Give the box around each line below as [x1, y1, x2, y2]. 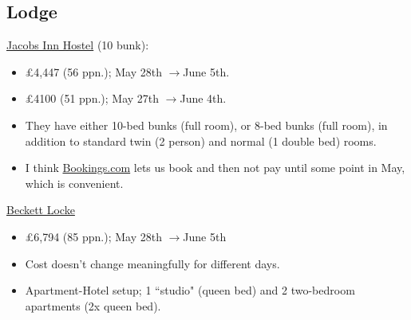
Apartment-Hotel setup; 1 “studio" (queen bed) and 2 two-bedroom [25, 282, 355, 299]
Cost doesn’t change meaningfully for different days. [25, 255, 280, 271]
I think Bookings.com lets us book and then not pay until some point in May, [25, 159, 405, 176]
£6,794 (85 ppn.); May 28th [25, 228, 162, 244]
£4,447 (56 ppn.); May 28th [25, 63, 162, 80]
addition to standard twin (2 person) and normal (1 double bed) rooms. [25, 132, 377, 149]
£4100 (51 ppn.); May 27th [25, 90, 160, 107]
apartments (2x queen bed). [25, 297, 161, 314]
